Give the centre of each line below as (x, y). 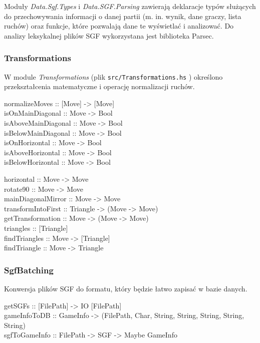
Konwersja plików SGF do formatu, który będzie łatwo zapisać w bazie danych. (126, 288)
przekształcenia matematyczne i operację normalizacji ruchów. (99, 86)
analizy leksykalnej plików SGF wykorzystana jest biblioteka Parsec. (109, 35)
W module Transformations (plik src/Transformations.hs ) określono (113, 76)
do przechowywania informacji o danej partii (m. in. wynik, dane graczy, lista (123, 16)
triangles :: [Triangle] (36, 228)
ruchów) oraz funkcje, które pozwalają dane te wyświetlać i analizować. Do (119, 26)
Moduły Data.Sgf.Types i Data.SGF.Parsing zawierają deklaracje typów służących (130, 6)
